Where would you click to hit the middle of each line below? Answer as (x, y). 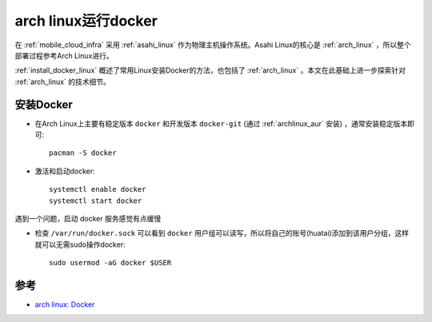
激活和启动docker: (65, 171)
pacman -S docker (83, 153)
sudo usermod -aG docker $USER (110, 263)
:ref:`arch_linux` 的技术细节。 (63, 81)
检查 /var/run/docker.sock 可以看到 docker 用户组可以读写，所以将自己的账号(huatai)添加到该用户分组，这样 (222, 233)
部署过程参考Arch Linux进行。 (64, 55)
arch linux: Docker (65, 304)
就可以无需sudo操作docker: (80, 244)
